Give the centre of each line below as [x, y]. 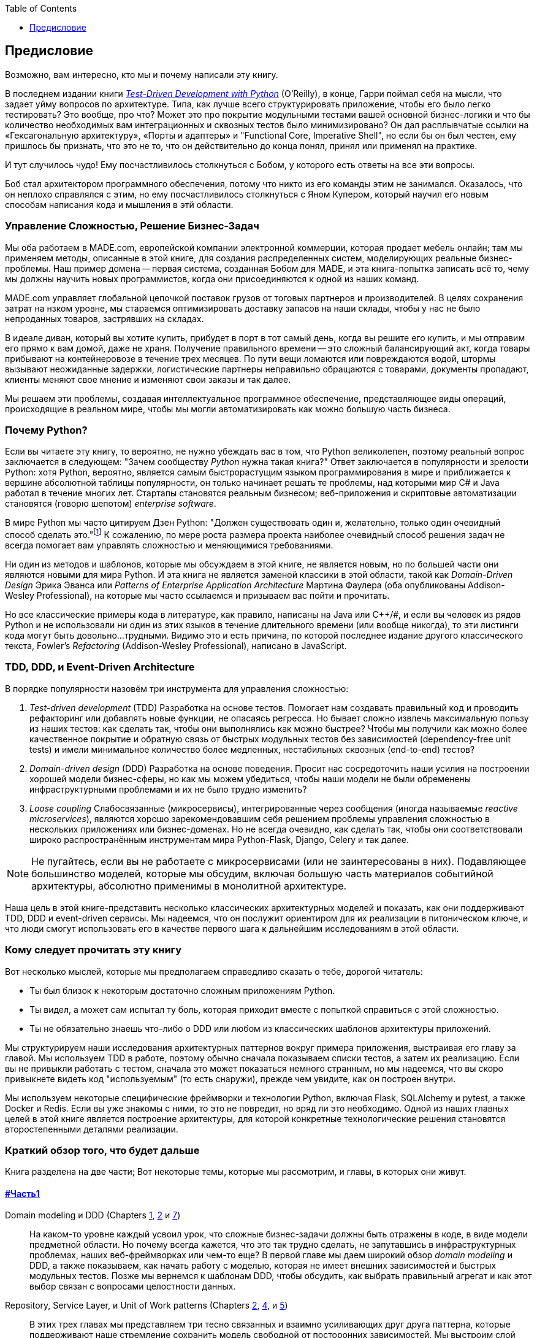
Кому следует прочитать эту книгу [93, 950]
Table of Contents [41, 8]
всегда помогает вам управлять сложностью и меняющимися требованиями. [169, 545]
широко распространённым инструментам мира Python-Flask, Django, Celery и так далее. [219, 839]
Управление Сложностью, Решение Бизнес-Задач [132, 226]
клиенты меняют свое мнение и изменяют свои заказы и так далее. [148, 379]
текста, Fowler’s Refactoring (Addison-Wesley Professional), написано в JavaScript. [176, 646]
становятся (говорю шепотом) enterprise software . [111, 504]
